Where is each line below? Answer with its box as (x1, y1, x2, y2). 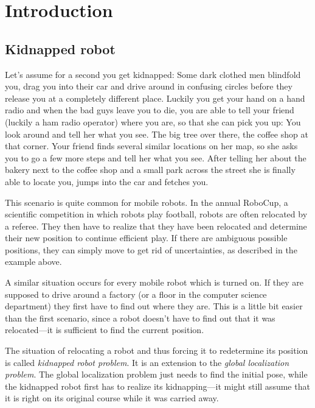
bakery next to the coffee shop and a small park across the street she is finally (5, 163, 296, 176)
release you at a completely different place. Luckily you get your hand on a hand (5, 91, 305, 104)
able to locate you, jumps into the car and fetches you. (5, 175, 209, 188)
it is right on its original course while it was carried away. (5, 392, 219, 404)
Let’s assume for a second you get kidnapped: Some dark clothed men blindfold (5, 68, 301, 80)
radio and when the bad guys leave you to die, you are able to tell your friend (5, 104, 294, 116)
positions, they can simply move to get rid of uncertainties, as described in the (5, 243, 297, 256)
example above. (5, 255, 62, 268)
